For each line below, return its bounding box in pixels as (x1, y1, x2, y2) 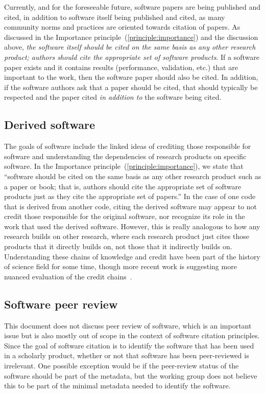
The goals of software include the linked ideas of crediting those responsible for (4, 141, 251, 151)
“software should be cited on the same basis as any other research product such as (4, 170, 261, 181)
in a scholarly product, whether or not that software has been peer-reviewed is (4, 350, 249, 361)
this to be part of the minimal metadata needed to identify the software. (4, 380, 231, 391)
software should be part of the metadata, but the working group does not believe (4, 370, 257, 381)
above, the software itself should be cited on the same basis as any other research (4, 41, 256, 52)
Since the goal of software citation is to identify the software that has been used (4, 340, 254, 351)
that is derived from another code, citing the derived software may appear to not (4, 201, 257, 211)
